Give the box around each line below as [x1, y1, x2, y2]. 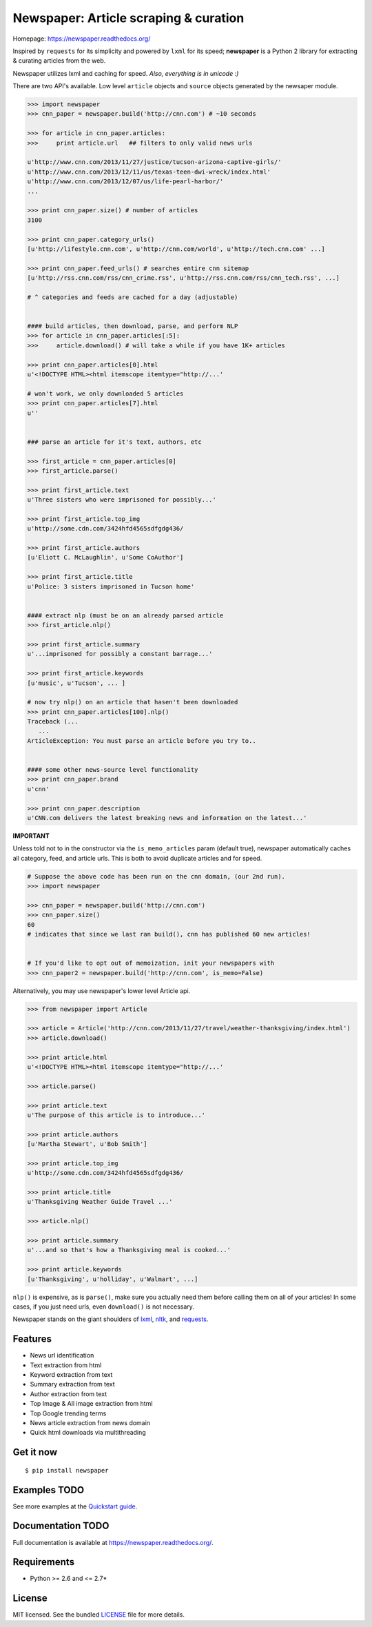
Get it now [12, 1446, 58, 1458]
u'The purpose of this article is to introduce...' [27, 1111, 206, 1119]
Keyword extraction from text [30, 1371, 113, 1379]
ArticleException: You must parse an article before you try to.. [27, 737, 256, 744]
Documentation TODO [12, 1520, 110, 1532]
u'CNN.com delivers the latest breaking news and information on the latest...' [27, 814, 307, 821]
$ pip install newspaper [25, 1466, 109, 1474]
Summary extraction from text [30, 1380, 115, 1389]
